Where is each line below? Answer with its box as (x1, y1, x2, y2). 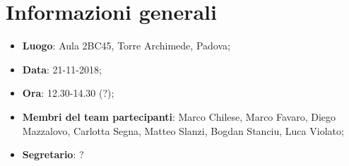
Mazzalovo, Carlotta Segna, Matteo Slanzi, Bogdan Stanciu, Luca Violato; (22, 123, 344, 138)
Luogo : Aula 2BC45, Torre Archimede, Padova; (22, 38, 230, 53)
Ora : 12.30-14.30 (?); (22, 85, 114, 100)
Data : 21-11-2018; (22, 61, 102, 76)
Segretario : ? (22, 147, 84, 162)
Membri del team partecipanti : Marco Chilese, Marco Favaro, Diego (22, 109, 336, 124)
